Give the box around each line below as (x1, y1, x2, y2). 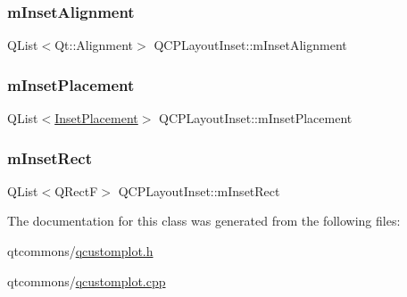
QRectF (54, 181, 98, 200)
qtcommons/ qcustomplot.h (7, 242, 154, 260)
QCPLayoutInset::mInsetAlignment (154, 36, 347, 54)
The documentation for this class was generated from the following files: (7, 211, 401, 230)
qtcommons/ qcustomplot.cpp (7, 271, 166, 290)
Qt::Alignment (54, 36, 134, 54)
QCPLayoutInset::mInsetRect (118, 181, 280, 200)
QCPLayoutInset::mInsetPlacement (159, 109, 353, 128)
